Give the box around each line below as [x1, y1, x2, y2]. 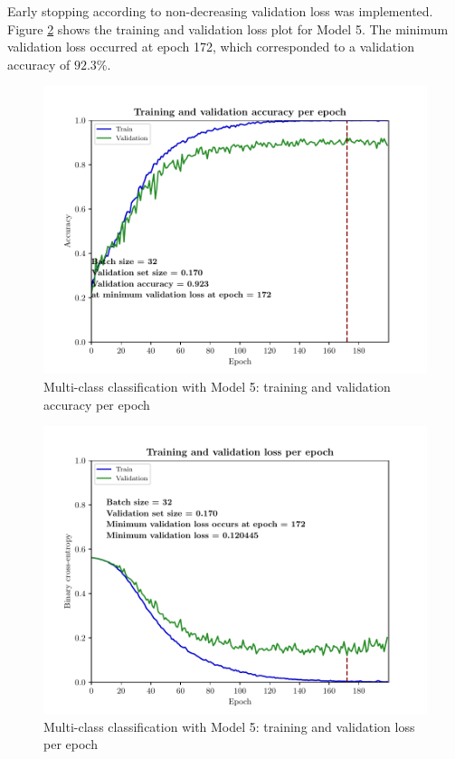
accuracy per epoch [43, 394, 150, 413]
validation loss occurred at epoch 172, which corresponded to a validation [7, 37, 414, 56]
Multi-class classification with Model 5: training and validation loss [43, 716, 415, 735]
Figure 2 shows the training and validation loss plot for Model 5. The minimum [7, 19, 449, 38]
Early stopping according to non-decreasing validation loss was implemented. [7, 2, 433, 20]
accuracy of [7, 54, 71, 73]
